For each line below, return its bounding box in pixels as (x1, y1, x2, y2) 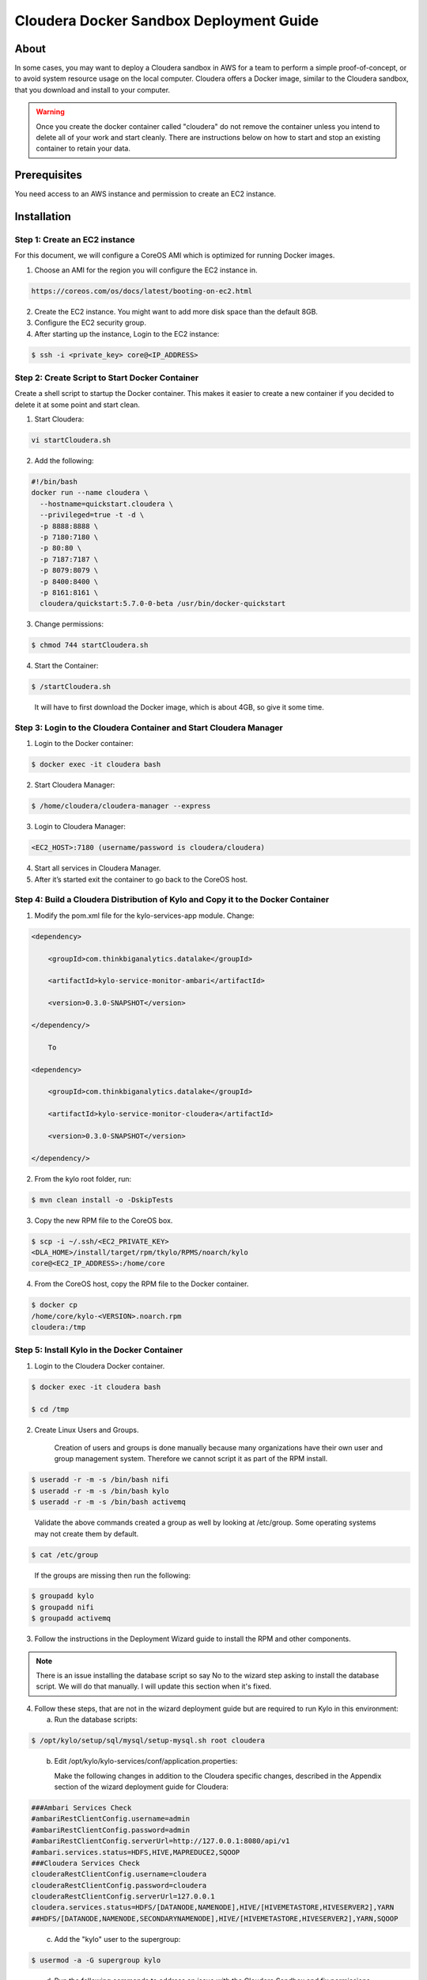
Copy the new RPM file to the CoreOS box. (34, 1216, 173, 1225)
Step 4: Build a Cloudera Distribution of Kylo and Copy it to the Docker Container (14, 894, 330, 905)
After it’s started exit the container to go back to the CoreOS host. (34, 874, 248, 884)
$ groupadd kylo (31, 1592, 95, 1601)
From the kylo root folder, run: (34, 1174, 132, 1183)
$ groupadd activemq (31, 1614, 111, 1623)
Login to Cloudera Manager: (34, 822, 127, 832)
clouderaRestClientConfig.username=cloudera (31, 1870, 207, 1879)
